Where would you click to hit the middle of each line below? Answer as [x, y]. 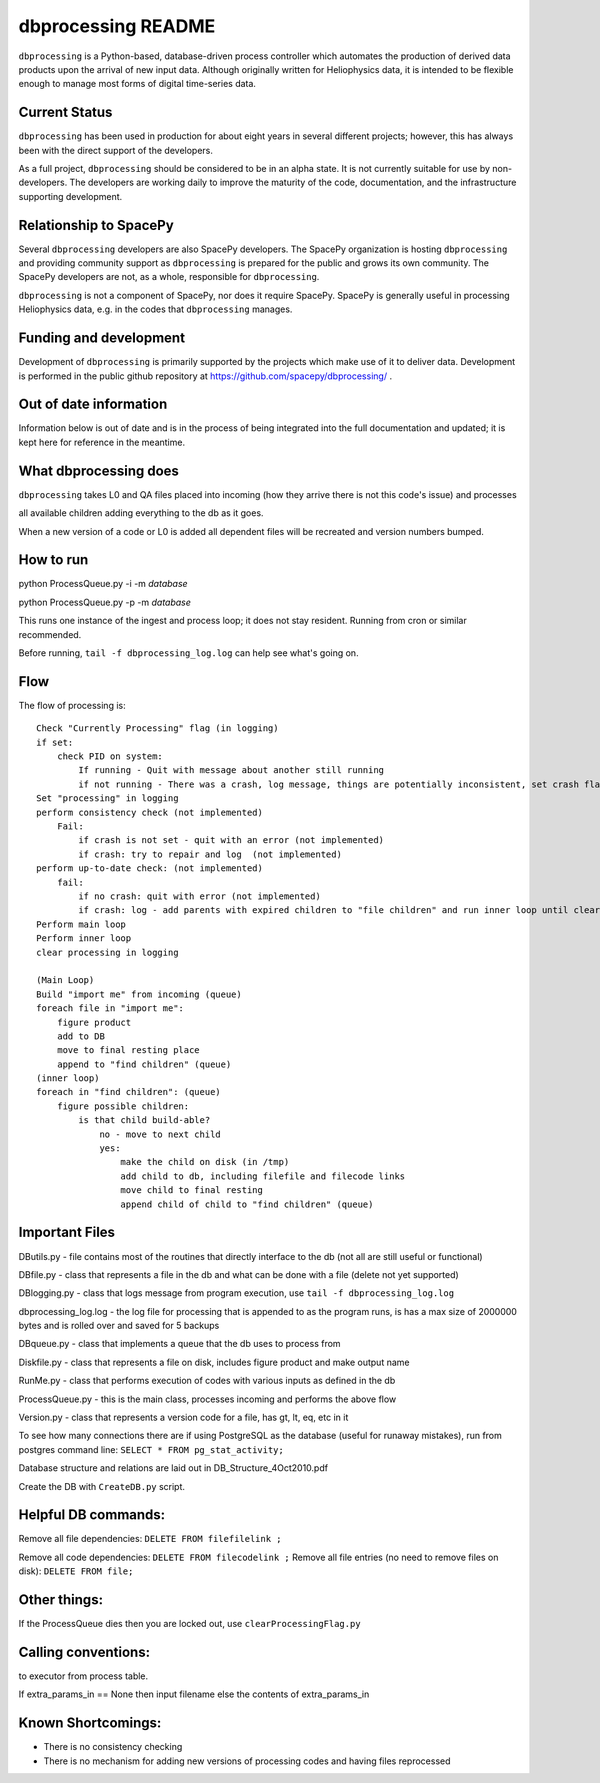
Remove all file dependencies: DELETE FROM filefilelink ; [150, 1539]
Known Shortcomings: [90, 1723]
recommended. [50, 634]
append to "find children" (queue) [144, 1064]
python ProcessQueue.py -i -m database [103, 584]
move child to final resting [192, 1190]
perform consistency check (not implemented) [150, 812]
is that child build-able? [144, 1120]
